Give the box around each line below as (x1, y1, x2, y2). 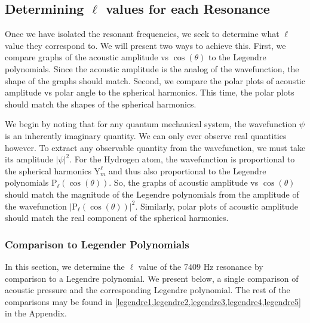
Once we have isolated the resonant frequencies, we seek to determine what (5, 27, 280, 40)
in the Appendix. (5, 307, 67, 319)
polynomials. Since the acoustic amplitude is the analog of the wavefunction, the (5, 62, 299, 75)
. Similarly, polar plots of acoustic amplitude (135, 199, 298, 212)
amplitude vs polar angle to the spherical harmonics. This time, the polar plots (5, 86, 294, 99)
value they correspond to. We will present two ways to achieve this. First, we (5, 39, 286, 51)
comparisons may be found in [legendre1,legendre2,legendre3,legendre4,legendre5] (5, 295, 301, 307)
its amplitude (5, 153, 53, 165)
